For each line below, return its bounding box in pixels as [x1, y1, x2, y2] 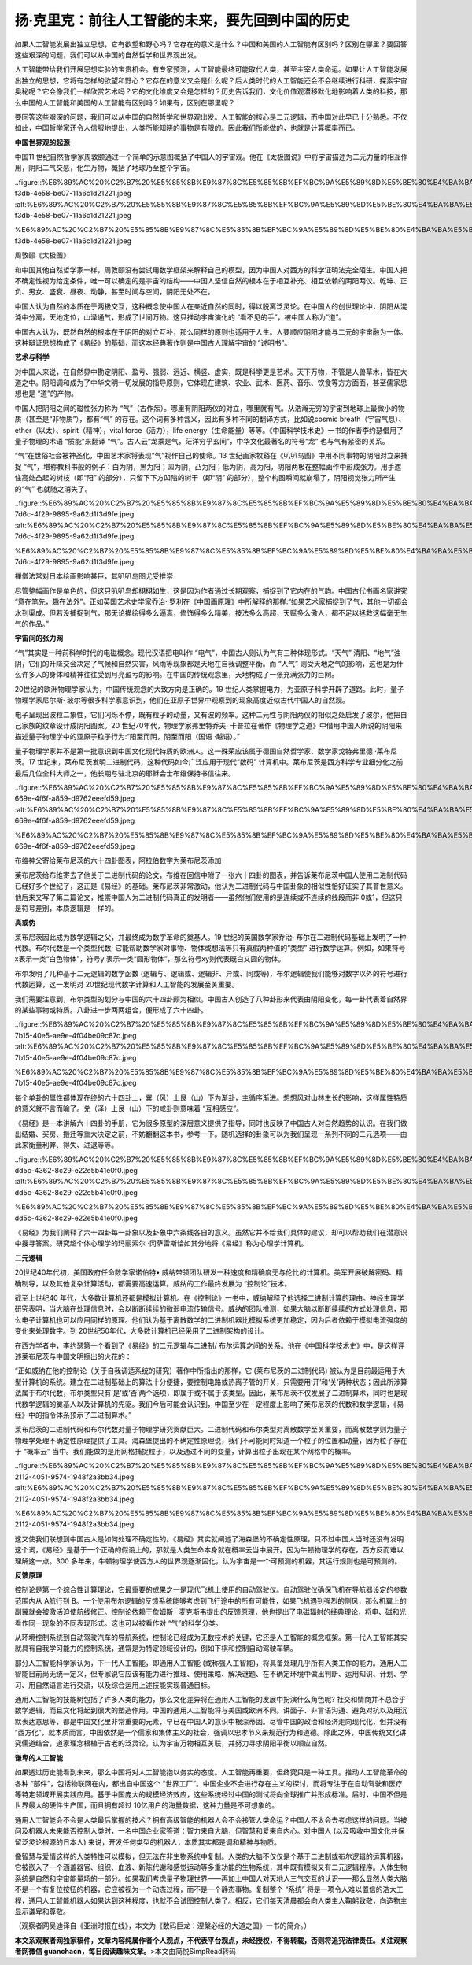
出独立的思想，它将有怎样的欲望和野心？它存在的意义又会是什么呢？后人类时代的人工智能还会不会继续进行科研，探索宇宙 [14, 76, 407, 85]
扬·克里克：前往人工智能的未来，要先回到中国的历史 [14, 12, 350, 29]
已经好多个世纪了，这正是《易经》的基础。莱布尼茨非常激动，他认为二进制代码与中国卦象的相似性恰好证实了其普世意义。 [14, 882, 407, 891]
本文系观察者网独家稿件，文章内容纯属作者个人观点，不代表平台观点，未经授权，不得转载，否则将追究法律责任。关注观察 [14, 1935, 407, 1945]
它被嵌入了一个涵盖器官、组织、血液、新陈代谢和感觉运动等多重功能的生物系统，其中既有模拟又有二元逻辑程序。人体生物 [14, 1863, 407, 1872]
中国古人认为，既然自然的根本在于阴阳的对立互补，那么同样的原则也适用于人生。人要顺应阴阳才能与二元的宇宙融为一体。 [14, 327, 407, 336]
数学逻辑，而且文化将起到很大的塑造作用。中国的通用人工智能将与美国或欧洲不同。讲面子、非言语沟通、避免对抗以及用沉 [14, 1705, 407, 1715]
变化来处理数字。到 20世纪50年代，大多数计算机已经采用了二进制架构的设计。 [14, 1327, 268, 1336]
